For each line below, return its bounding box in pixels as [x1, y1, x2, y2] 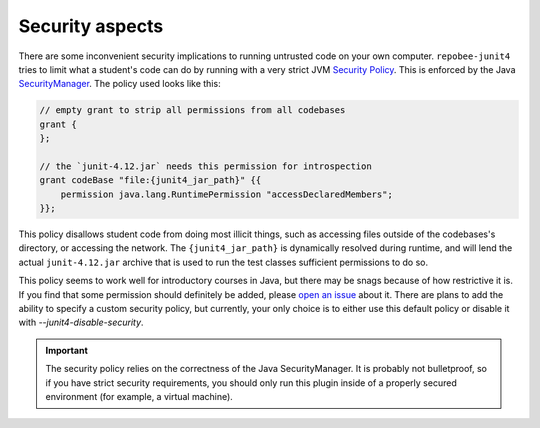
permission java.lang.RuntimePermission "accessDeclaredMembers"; [60, 188, 394, 200]
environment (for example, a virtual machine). [45, 390, 234, 402]
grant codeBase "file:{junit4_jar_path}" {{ [39, 175, 262, 186]
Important [45, 344, 89, 356]
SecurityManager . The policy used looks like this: [18, 78, 221, 90]
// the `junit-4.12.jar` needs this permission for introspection [39, 160, 372, 172]
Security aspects [18, 15, 164, 37]
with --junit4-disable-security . [18, 316, 144, 329]
